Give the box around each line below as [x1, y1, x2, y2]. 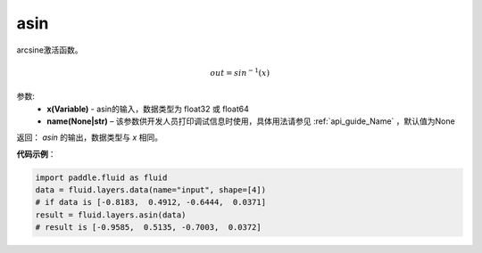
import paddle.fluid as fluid [35, 172, 168, 183]
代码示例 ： [16, 148, 56, 159]
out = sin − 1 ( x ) [210, 67, 270, 78]
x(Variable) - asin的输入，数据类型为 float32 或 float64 [46, 103, 249, 114]
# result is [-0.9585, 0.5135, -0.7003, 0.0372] [35, 223, 262, 233]
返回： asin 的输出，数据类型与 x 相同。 [16, 132, 163, 143]
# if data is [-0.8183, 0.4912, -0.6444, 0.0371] [35, 197, 267, 208]
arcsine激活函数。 [16, 45, 84, 55]
